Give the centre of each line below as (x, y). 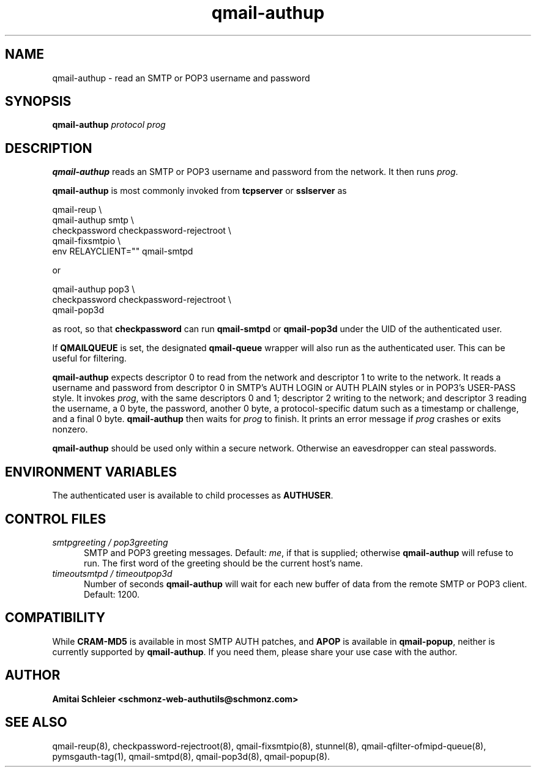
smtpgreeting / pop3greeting (110, 542)
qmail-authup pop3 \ (94, 289)
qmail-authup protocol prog (109, 125)
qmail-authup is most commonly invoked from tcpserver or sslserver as (199, 191)
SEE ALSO (36, 722)
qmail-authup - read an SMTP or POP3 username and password (181, 78)
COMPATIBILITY (55, 618)
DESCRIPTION (49, 148)
